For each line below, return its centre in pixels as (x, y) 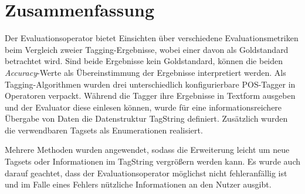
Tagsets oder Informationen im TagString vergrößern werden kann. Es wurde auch (152, 161)
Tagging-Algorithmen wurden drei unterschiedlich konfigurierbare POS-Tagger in (150, 84)
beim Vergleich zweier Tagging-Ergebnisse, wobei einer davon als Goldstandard (147, 49)
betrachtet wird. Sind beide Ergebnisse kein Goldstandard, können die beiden (144, 61)
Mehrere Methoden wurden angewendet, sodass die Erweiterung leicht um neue (147, 150)
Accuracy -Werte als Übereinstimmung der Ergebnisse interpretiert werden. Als (145, 72)
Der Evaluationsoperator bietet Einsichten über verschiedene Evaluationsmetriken (152, 38)
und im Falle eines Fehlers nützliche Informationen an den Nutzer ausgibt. (138, 184)
